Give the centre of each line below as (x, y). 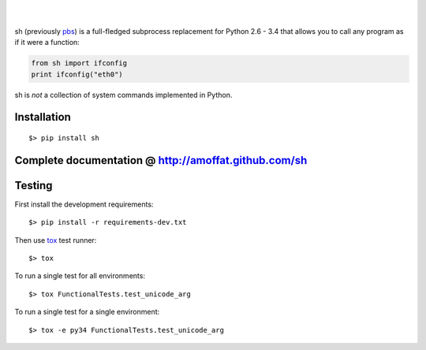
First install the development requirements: (84, 204)
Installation (43, 117)
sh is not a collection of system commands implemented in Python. (123, 95)
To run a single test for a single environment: (87, 312)
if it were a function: (47, 43)
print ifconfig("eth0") (77, 74)
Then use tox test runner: (56, 240)
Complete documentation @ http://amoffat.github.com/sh (161, 160)
